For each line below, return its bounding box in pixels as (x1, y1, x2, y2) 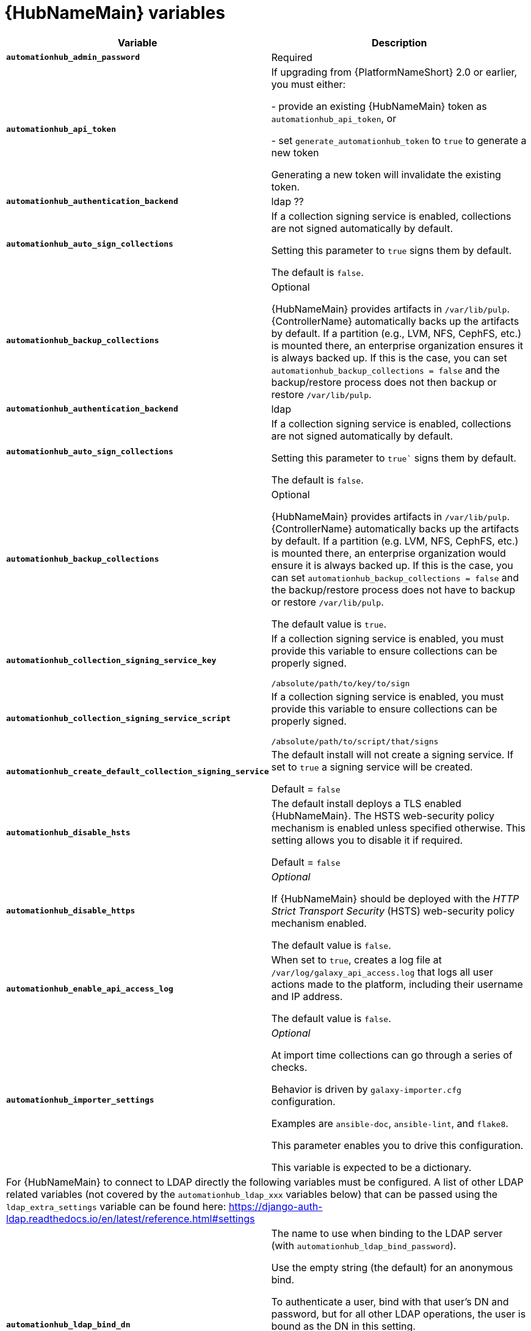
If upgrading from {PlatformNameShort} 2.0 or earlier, (271, 65, 518, 78)
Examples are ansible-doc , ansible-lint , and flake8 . (271, 1117, 508, 1130)
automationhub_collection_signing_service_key (6, 655, 217, 665)
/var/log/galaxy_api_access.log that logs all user (271, 965, 493, 978)
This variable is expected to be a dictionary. (271, 1161, 472, 1173)
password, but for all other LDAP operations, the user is (271, 1307, 526, 1320)
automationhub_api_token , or (271, 112, 397, 125)
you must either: (271, 78, 346, 90)
